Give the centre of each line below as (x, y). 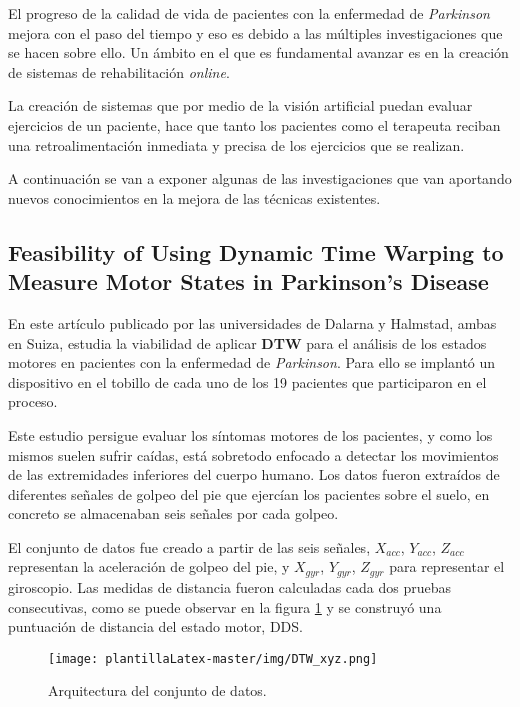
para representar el (447, 566)
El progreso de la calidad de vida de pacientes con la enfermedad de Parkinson (249, 13)
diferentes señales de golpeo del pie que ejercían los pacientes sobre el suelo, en (249, 493)
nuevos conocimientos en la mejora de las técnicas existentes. (194, 197)
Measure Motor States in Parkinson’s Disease (248, 281)
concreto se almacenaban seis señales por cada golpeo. (173, 513)
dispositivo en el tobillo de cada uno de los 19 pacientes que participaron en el (247, 381)
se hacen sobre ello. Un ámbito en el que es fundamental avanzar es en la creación (258, 52)
